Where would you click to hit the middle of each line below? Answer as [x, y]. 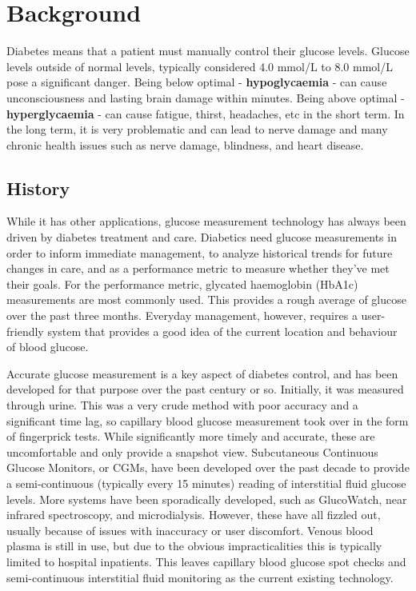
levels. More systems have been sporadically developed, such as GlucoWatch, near [207, 499]
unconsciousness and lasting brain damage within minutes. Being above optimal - [206, 97]
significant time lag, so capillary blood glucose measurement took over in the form [208, 420]
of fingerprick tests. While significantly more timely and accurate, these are [191, 436]
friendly [25, 331]
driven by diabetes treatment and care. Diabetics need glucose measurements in [202, 237]
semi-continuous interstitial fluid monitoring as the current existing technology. [200, 577]
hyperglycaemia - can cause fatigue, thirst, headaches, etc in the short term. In [206, 113]
